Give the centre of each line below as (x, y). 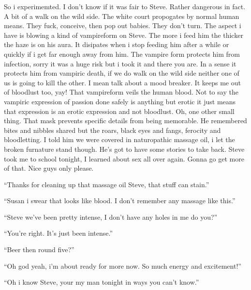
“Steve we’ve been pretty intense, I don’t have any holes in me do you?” (111, 217)
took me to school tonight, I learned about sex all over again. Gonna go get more (124, 158)
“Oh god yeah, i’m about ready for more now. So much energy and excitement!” (123, 266)
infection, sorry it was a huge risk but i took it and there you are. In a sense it (120, 63)
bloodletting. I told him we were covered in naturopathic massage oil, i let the (119, 139)
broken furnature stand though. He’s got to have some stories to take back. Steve (124, 149)
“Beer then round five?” (39, 250)
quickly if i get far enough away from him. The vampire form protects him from (122, 54)
